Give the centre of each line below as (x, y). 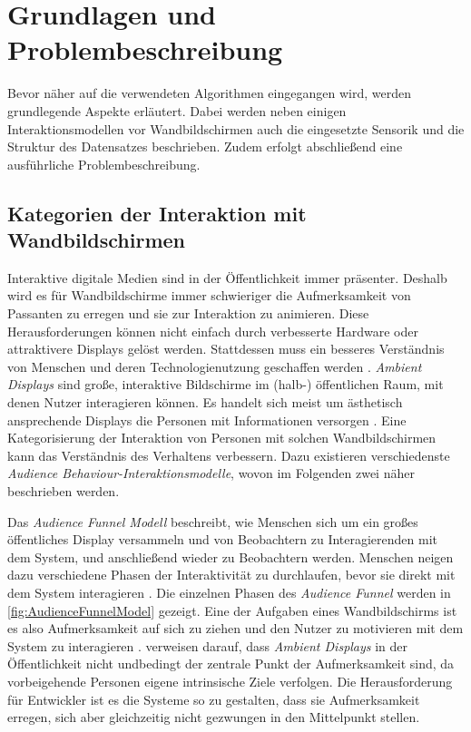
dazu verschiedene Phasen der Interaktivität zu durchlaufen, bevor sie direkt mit (231, 575)
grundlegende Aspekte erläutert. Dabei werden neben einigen (177, 110)
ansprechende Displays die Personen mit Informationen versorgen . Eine (207, 420)
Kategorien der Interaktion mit (157, 213)
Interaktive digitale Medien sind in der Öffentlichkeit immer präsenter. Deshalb (227, 277)
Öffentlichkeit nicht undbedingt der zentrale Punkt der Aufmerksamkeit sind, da (231, 664)
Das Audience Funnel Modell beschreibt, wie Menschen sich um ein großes (213, 521)
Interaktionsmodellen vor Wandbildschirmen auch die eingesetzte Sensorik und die (236, 128)
